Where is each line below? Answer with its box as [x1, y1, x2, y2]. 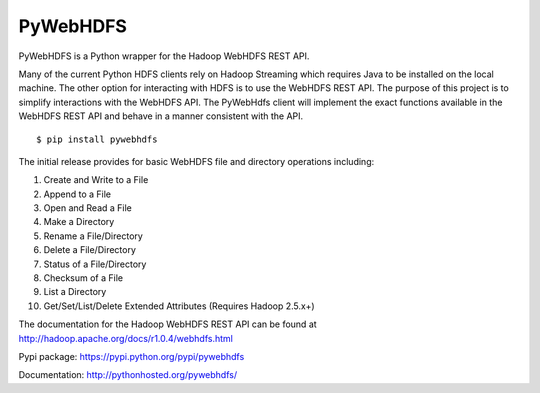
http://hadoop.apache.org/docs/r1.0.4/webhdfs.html [18, 332, 234, 344]
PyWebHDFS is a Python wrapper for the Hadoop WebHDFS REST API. [18, 50, 310, 62]
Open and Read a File [43, 202, 132, 214]
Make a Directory [43, 216, 115, 228]
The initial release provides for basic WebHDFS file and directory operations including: [18, 155, 375, 167]
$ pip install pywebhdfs [36, 133, 158, 145]
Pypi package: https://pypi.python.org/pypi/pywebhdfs [18, 350, 245, 362]
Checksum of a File [43, 272, 124, 284]
